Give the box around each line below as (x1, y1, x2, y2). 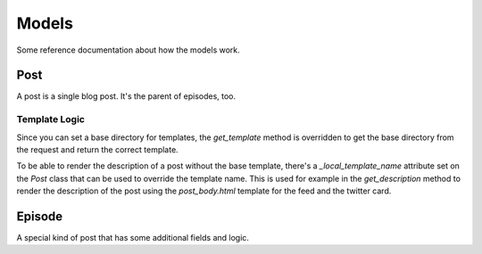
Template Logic (16, 113, 85, 126)
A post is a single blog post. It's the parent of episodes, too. (16, 91, 237, 102)
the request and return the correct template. (16, 143, 179, 155)
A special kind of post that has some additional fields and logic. (16, 233, 250, 243)
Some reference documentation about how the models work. (16, 45, 240, 55)
